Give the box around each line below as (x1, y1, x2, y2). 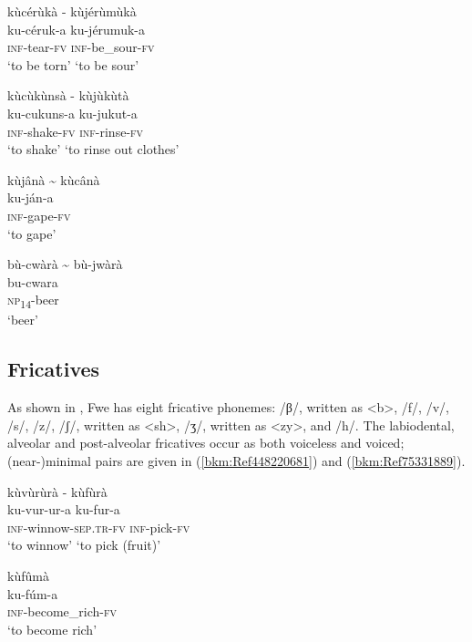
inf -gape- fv (7, 205, 71, 224)
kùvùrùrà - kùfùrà (7, 481, 108, 501)
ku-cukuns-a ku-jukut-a (7, 103, 138, 122)
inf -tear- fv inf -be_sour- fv (7, 37, 155, 57)
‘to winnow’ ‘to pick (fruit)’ (7, 535, 161, 554)
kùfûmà (7, 565, 49, 585)
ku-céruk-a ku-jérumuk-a (7, 19, 145, 38)
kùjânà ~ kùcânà (7, 170, 100, 189)
